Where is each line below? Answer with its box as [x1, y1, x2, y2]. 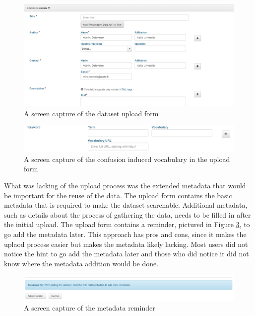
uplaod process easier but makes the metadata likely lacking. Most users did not [4, 238, 248, 249]
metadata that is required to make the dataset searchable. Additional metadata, [4, 200, 248, 210]
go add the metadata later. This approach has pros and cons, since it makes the [4, 229, 247, 239]
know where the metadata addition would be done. [4, 258, 159, 268]
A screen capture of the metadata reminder [24, 303, 155, 313]
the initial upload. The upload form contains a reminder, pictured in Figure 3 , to [4, 219, 250, 230]
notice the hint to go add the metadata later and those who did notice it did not [4, 248, 249, 259]
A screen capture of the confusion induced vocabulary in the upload [24, 154, 230, 164]
